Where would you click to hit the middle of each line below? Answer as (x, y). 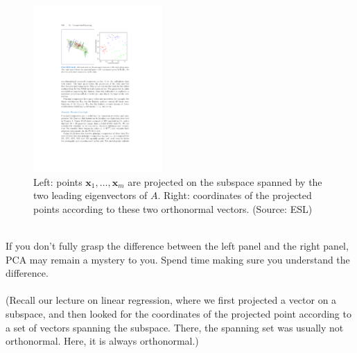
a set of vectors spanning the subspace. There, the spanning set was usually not (175, 327)
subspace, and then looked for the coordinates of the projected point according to (178, 313)
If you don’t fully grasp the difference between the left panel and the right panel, (177, 245)
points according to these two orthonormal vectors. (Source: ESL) (173, 208)
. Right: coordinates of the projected (235, 195)
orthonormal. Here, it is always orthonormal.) (102, 341)
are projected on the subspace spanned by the (225, 181)
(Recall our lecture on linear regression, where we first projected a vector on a (171, 300)
